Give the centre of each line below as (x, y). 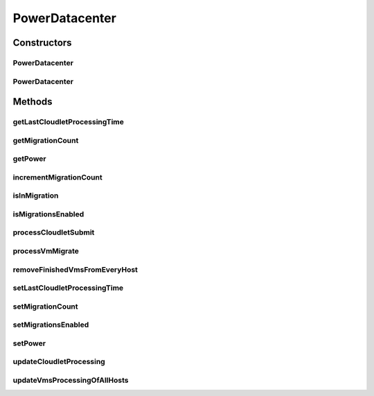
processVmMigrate (46, 251)
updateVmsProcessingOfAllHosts (71, 380)
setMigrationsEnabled (51, 325)
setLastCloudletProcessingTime (68, 288)
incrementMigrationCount (58, 177)
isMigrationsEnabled (48, 214)
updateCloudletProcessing (59, 362)
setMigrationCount (46, 307)
